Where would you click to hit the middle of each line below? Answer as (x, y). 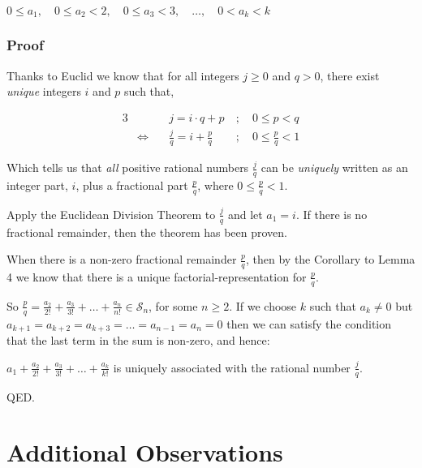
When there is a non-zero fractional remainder (122, 259)
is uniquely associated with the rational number (232, 367)
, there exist (350, 75)
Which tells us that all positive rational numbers (128, 167)
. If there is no (332, 214)
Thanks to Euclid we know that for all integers (123, 75)
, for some (173, 305)
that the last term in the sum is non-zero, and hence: (138, 340)
